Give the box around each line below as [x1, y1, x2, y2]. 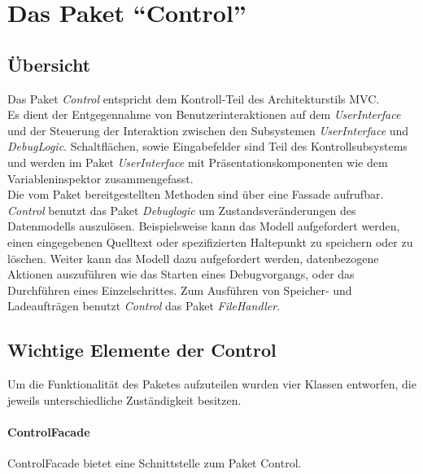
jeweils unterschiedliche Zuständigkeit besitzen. [7, 391, 242, 408]
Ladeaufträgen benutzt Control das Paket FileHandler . [7, 297, 281, 314]
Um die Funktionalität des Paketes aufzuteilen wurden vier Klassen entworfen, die [7, 375, 416, 393]
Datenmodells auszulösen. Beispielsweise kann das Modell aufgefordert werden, [7, 217, 400, 235]
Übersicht [7, 51, 91, 77]
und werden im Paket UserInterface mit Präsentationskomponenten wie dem [7, 153, 388, 170]
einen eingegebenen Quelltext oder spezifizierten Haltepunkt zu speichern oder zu [7, 233, 413, 250]
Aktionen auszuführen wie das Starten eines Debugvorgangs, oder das [7, 266, 355, 283]
